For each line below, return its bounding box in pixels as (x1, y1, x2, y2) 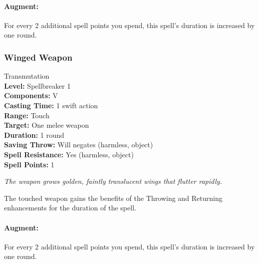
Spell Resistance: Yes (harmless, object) (4, 149, 134, 159)
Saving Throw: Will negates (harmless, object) (4, 139, 153, 150)
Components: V (4, 90, 58, 101)
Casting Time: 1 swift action (4, 100, 98, 110)
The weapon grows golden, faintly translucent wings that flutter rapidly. (4, 176, 222, 186)
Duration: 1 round (4, 129, 65, 140)
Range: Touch (4, 110, 50, 120)
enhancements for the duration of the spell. (4, 202, 136, 213)
